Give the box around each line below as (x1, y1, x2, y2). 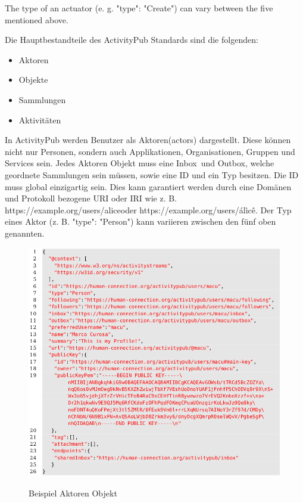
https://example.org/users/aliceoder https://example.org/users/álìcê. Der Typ (5, 203, 292, 216)
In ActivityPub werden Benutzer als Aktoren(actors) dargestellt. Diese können (5, 133, 291, 146)
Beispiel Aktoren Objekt (29, 486, 117, 499)
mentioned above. (5, 13, 68, 26)
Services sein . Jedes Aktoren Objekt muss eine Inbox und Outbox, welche (5, 157, 274, 169)
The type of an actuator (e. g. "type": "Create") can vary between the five (5, 2, 273, 14)
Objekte (18, 73, 48, 86)
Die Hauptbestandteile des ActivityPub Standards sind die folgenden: (5, 33, 258, 46)
